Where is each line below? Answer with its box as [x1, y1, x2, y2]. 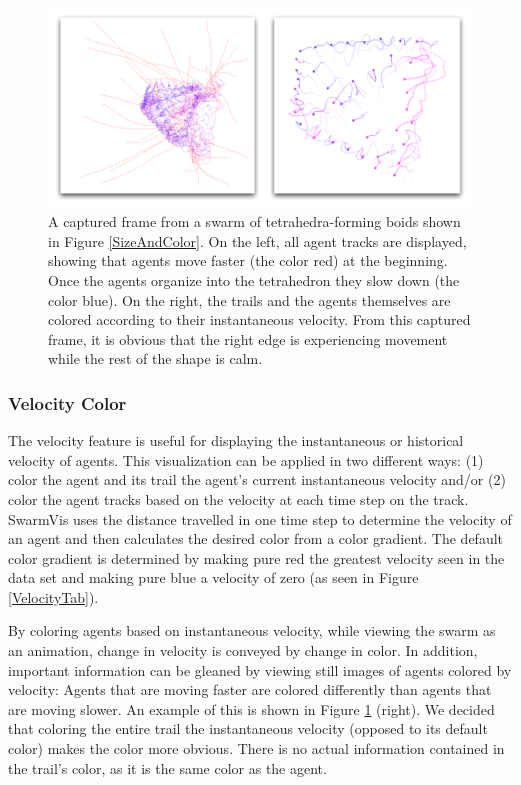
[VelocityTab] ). [8, 586, 99, 607]
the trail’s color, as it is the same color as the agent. [8, 757, 327, 778]
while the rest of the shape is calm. [48, 348, 263, 369]
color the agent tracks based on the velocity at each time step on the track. [8, 488, 469, 509]
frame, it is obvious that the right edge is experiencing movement [48, 328, 448, 349]
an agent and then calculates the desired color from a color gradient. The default [8, 528, 504, 549]
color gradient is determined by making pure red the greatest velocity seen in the [8, 547, 505, 568]
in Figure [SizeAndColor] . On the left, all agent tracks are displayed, [48, 230, 467, 251]
